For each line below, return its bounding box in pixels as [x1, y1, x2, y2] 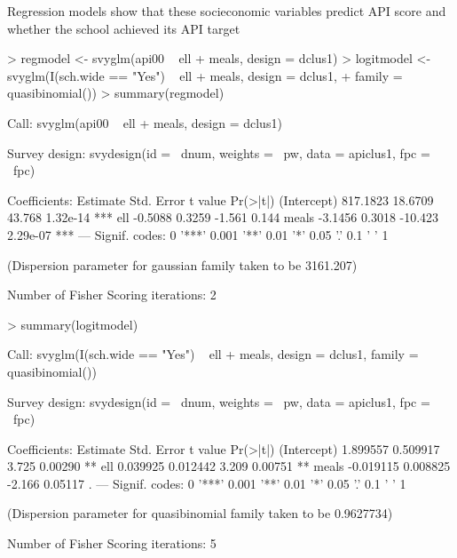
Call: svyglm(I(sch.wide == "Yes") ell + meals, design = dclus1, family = [7, 345, 419, 363]
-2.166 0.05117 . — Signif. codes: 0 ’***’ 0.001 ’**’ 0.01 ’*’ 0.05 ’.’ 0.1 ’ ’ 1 [7, 474, 406, 492]
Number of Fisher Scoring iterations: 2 [7, 285, 217, 304]
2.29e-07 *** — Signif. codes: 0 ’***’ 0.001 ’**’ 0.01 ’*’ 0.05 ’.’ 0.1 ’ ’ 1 [7, 225, 389, 243]
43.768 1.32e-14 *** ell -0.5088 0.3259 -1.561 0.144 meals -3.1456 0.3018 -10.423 [7, 208, 439, 227]
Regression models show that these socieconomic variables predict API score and [7, 2, 446, 20]
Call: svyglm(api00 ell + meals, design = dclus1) [7, 113, 282, 132]
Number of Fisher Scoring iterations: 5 [7, 534, 217, 553]
